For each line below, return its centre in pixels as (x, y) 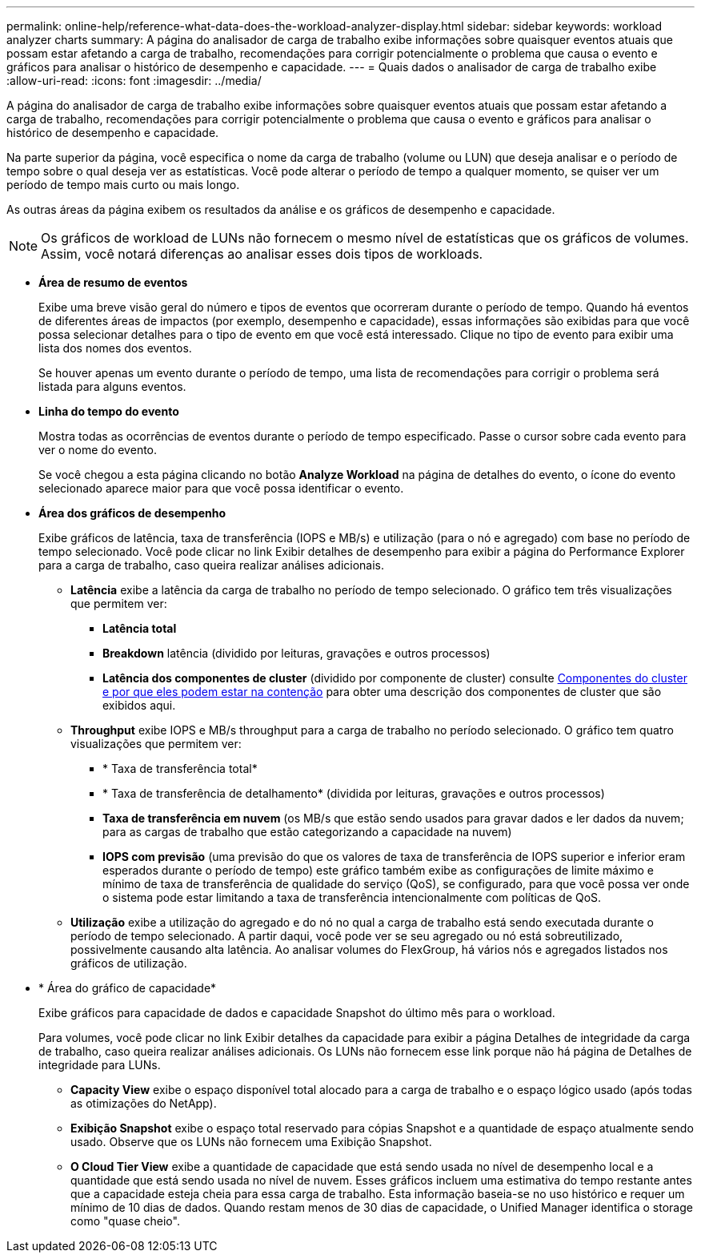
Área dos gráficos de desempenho (132, 513)
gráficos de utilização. (129, 963)
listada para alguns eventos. (112, 386)
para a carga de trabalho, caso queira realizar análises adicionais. (212, 565)
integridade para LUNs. (100, 1065)
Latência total (140, 628)
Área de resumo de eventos (113, 282)
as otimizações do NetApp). (144, 1103)
